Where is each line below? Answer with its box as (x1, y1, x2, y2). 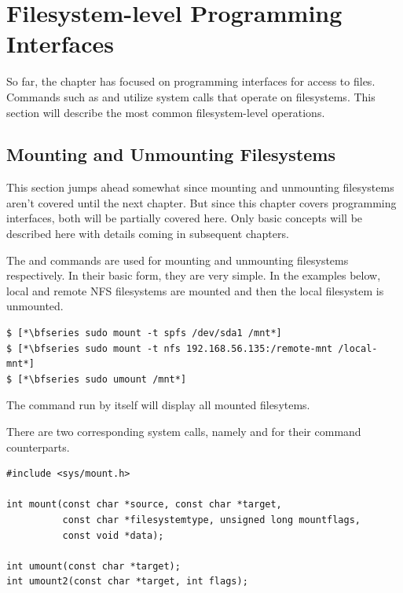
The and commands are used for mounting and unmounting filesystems (6, 251, 349, 268)
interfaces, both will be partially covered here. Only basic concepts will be (6, 210, 363, 226)
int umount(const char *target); (6, 560, 181, 572)
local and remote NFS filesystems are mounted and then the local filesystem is (6, 282, 384, 298)
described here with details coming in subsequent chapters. (6, 225, 289, 242)
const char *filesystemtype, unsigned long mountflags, (62, 514, 361, 525)
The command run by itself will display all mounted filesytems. (6, 397, 310, 413)
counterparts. (6, 438, 70, 455)
